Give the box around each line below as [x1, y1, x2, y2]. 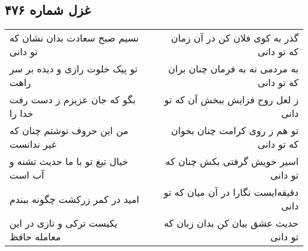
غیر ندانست [9, 137, 57, 151]
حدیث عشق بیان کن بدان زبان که [163, 216, 299, 230]
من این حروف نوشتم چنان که [9, 123, 129, 138]
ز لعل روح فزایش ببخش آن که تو [164, 93, 299, 107]
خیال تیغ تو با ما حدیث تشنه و [9, 154, 129, 169]
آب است [9, 168, 44, 182]
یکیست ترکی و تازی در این [9, 216, 118, 230]
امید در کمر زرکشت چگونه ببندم [9, 192, 139, 206]
